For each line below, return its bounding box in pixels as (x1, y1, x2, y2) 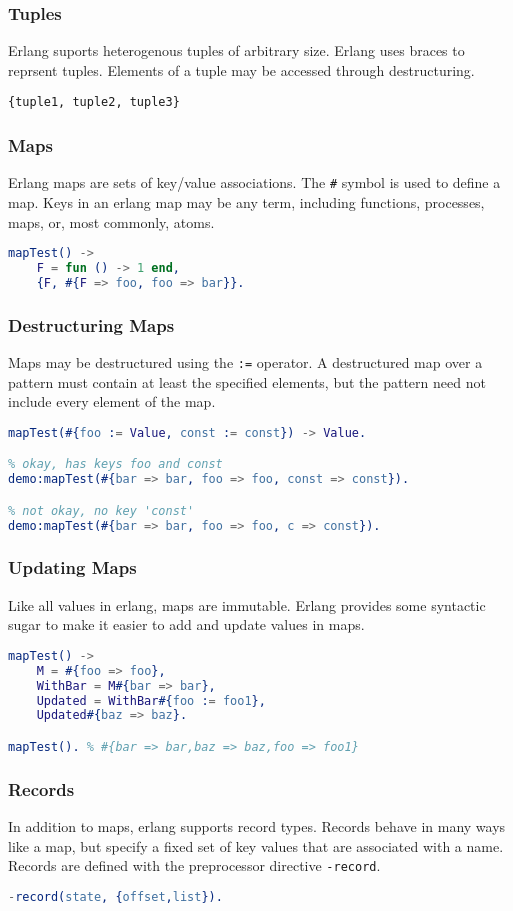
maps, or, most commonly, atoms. (8, 211, 215, 232)
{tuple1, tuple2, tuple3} (8, 95, 180, 110)
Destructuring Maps (8, 312, 175, 337)
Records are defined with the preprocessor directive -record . (8, 855, 381, 876)
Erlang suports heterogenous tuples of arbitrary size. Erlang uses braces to (8, 40, 465, 61)
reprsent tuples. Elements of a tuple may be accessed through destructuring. (8, 59, 475, 80)
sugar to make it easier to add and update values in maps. (8, 614, 365, 635)
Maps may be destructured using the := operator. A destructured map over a (8, 351, 483, 372)
